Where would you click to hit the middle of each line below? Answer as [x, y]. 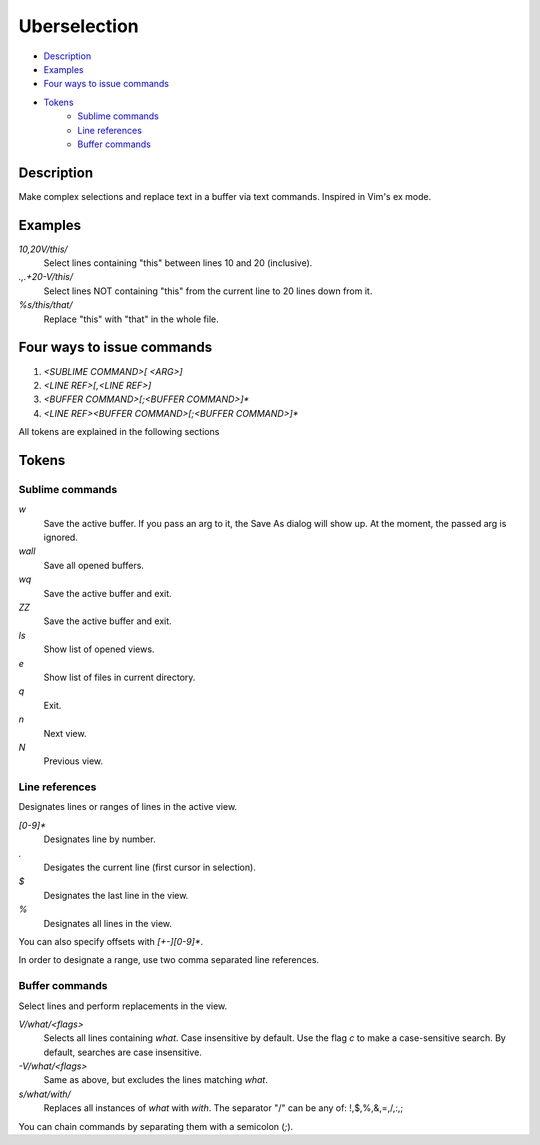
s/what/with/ [45, 1094]
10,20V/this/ [43, 249]
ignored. [61, 537]
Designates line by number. [99, 839]
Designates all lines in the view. [108, 923]
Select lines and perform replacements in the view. [123, 1006]
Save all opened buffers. [94, 565]
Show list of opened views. [99, 649]
